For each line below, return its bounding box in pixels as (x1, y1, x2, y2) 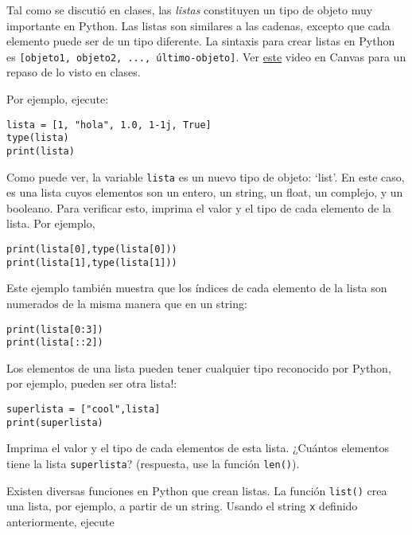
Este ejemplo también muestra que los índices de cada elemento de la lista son (6, 279, 387, 296)
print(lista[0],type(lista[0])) (6, 244, 177, 256)
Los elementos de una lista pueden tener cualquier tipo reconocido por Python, (6, 359, 391, 376)
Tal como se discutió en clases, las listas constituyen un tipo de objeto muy (6, 2, 373, 18)
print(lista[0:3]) (6, 323, 103, 335)
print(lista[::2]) (6, 337, 103, 349)
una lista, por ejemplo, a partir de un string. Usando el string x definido (6, 498, 358, 514)
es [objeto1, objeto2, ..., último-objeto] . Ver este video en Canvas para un (6, 48, 406, 64)
